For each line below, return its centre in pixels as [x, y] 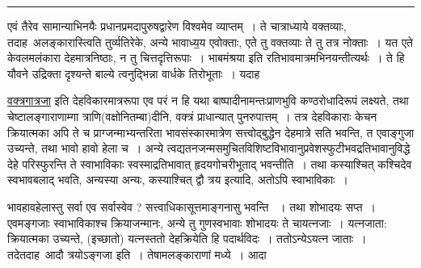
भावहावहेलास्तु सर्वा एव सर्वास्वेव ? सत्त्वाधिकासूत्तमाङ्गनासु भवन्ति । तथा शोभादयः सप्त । [192, 206]
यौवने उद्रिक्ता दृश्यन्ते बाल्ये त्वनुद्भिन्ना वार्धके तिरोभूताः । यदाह [134, 73]
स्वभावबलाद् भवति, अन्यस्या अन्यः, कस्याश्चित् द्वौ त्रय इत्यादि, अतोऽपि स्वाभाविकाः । [178, 180]
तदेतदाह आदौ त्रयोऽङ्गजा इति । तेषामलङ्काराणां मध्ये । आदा [137, 254]
